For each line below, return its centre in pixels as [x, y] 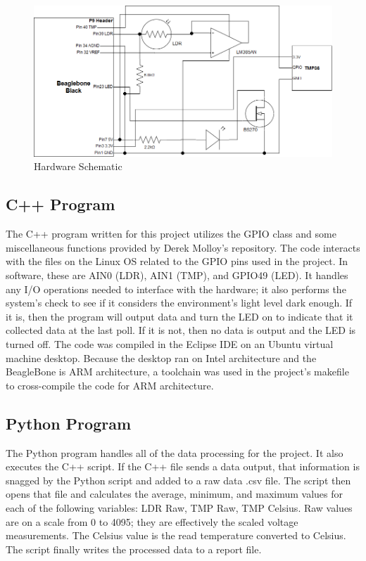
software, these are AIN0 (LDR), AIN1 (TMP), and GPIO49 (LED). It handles [177, 275]
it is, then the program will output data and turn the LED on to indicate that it [179, 316]
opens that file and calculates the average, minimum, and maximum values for [175, 494]
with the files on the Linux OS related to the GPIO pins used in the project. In [177, 261]
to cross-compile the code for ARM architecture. [110, 385]
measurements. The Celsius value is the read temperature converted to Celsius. [176, 535]
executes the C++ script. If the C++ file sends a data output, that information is [183, 466]
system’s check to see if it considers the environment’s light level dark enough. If [179, 303]
